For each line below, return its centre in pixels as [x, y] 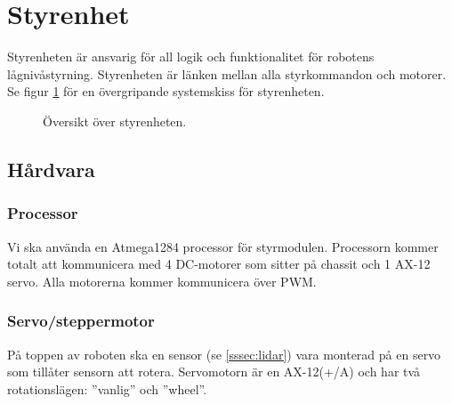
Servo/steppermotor [81, 321]
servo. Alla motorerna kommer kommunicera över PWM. [162, 281]
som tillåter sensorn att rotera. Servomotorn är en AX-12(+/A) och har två [214, 372]
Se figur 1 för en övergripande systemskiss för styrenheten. [166, 91]
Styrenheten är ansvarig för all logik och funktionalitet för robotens [191, 57]
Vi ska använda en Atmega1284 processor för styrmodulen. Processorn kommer [223, 246]
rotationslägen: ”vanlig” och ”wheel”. [107, 388]
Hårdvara [51, 169]
